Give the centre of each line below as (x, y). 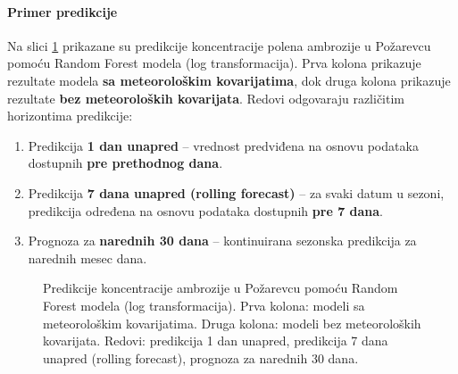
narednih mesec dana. (87, 258)
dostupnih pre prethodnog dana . (125, 163)
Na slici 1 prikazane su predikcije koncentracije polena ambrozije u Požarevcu (219, 45)
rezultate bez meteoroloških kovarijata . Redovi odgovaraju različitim (206, 98)
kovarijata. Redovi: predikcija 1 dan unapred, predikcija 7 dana (216, 341)
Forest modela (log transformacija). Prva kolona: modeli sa (204, 305)
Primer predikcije (62, 11)
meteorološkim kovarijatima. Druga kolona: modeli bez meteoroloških (232, 323)
